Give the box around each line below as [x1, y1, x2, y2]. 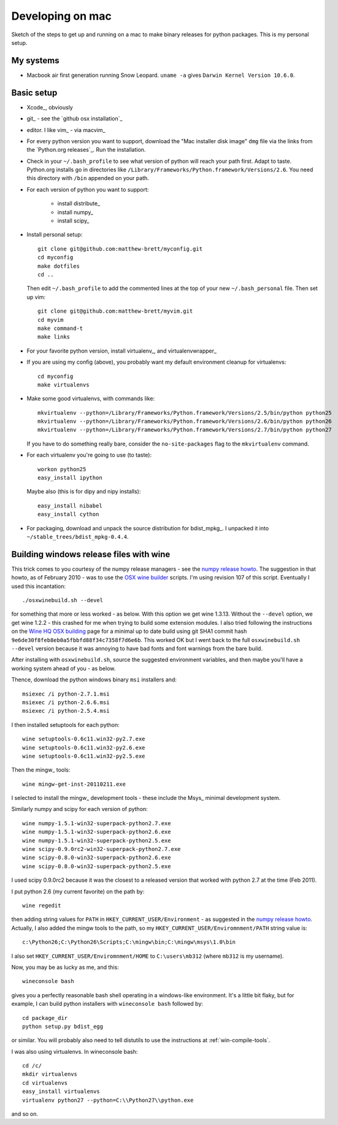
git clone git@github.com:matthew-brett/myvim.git [37, 308, 193, 315]
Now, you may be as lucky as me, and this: [11, 963, 119, 971]
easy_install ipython [37, 474, 102, 482]
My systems [11, 55, 60, 66]
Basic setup [11, 87, 58, 98]
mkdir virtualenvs [22, 1071, 78, 1078]
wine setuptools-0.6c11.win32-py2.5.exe [22, 753, 145, 759]
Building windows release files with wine [11, 549, 171, 559]
